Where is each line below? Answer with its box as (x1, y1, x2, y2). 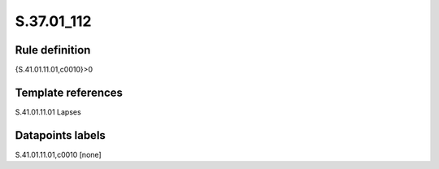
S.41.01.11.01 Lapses (15, 106, 81, 117)
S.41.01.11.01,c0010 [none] (15, 149, 102, 159)
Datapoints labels (15, 128, 106, 142)
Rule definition (15, 43, 91, 57)
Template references (15, 85, 124, 99)
